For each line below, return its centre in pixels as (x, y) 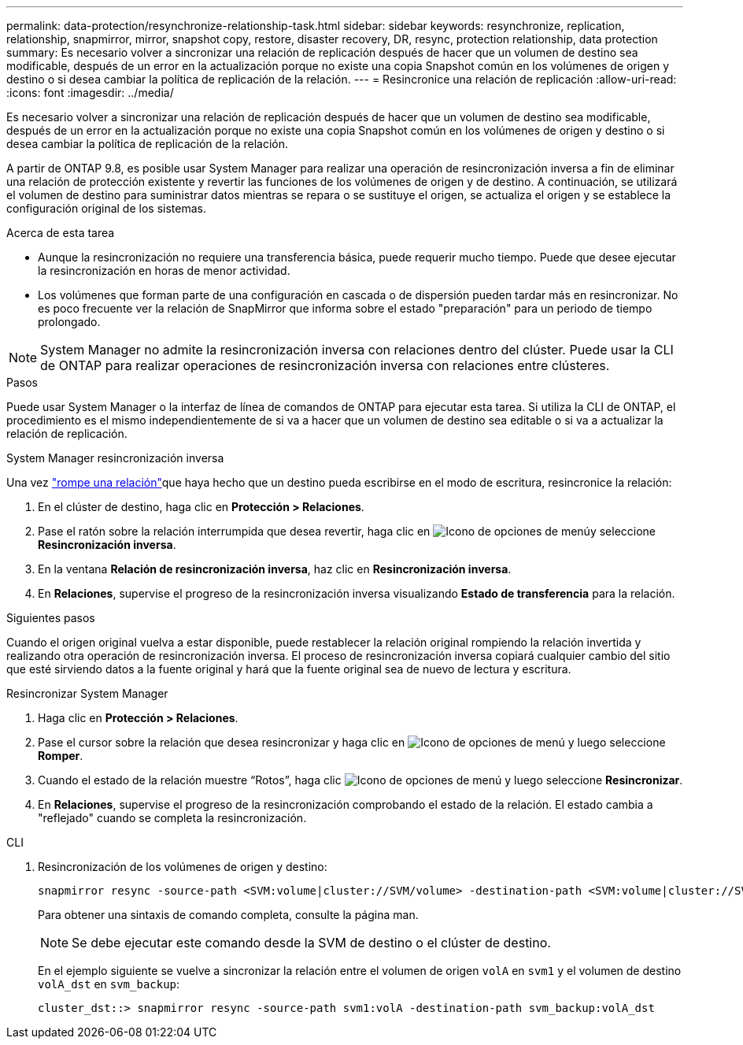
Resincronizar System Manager (87, 693)
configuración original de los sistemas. (106, 208)
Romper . (61, 756)
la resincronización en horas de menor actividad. (164, 271)
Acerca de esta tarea (61, 233)
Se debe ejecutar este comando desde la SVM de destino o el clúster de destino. (311, 943)
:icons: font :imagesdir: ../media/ (90, 93)
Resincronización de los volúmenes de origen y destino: (183, 867)
